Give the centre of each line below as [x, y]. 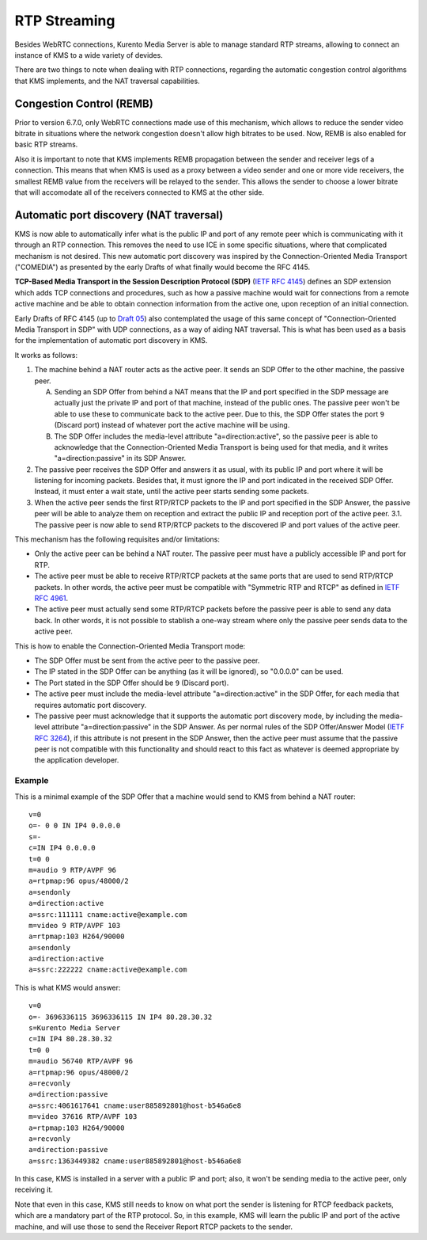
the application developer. [77, 760]
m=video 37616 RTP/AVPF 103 [83, 1117]
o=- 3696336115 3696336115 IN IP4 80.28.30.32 [121, 1017]
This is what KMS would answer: [68, 987]
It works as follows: [46, 355]
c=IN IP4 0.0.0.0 [62, 848]
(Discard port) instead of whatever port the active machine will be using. [172, 425]
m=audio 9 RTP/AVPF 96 [73, 870]
